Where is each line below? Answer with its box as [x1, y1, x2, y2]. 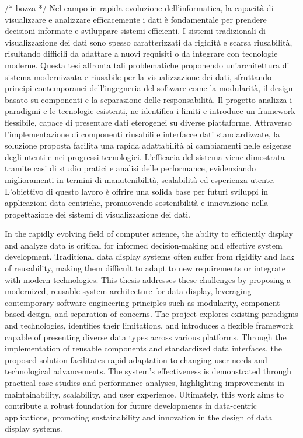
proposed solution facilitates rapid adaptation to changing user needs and [5, 353, 267, 365]
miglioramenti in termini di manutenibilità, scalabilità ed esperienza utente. [5, 173, 276, 185]
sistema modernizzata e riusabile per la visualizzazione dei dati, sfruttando [5, 70, 272, 82]
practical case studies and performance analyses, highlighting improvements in [5, 377, 284, 388]
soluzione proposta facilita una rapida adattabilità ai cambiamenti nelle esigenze [5, 139, 292, 151]
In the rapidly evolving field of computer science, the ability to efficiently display [5, 227, 294, 240]
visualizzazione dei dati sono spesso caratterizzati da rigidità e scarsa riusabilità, [5, 36, 292, 48]
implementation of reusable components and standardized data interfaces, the [5, 342, 282, 354]
